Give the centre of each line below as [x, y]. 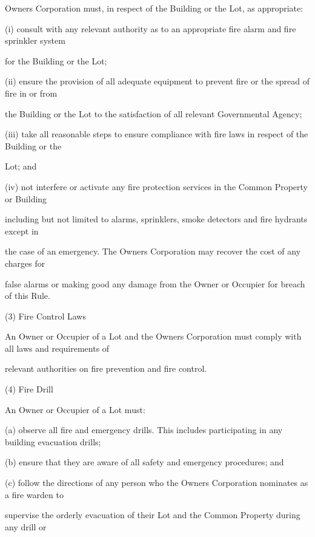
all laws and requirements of [57, 348]
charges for [25, 263]
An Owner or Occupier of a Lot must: [75, 409]
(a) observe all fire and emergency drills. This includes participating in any [144, 430]
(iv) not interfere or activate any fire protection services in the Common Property [156, 186]
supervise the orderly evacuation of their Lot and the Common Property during [153, 515]
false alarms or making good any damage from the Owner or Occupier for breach [155, 283]
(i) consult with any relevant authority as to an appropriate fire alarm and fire [151, 28]
